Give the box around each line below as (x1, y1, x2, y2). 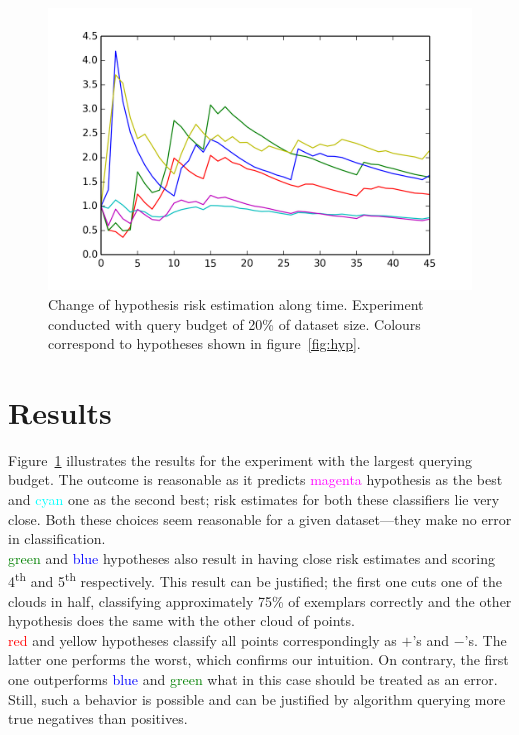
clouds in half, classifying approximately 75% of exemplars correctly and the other (8, 590, 512, 611)
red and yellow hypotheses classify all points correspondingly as (8, 629, 397, 650)
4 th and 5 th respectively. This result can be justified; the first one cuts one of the (8, 568, 502, 592)
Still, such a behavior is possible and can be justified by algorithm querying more (8, 688, 506, 709)
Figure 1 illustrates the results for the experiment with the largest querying (8, 449, 473, 470)
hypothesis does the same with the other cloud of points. (8, 610, 355, 631)
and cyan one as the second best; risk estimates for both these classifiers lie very (8, 489, 500, 510)
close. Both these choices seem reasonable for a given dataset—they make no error (8, 508, 512, 529)
